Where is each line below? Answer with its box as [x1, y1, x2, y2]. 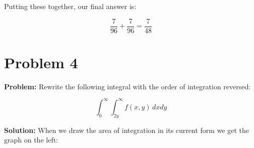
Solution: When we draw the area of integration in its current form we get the [4, 124, 249, 135]
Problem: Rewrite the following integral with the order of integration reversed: [4, 81, 251, 91]
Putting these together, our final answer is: [4, 1, 137, 11]
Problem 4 [4, 52, 78, 72]
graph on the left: [4, 134, 58, 145]
